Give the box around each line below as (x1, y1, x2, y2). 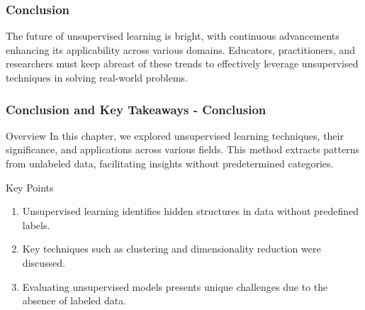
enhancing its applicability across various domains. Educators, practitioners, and (6, 42, 355, 57)
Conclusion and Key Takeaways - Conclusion (6, 100, 266, 118)
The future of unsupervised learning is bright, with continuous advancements (6, 28, 339, 43)
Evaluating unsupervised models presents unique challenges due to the (22, 279, 328, 294)
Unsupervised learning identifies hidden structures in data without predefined (22, 204, 359, 218)
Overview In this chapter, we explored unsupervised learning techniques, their (6, 128, 344, 143)
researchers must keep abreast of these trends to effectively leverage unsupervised (6, 56, 359, 71)
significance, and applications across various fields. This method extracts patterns (6, 142, 360, 157)
